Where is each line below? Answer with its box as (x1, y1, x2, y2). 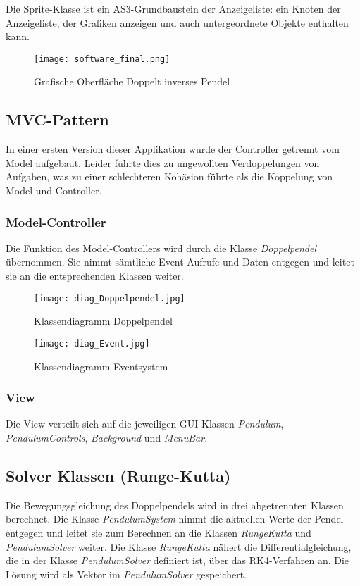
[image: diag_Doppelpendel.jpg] (34, 293, 185, 304)
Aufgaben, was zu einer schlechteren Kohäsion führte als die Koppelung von (6, 169, 333, 184)
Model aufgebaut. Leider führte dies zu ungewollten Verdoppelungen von (6, 155, 320, 170)
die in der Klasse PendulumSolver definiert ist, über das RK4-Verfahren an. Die (6, 553, 349, 568)
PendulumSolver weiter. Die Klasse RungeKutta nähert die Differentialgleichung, (6, 539, 352, 554)
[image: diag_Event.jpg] (34, 338, 150, 349)
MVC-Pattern (6, 108, 109, 130)
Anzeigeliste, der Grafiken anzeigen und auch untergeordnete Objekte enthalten (6, 15, 349, 30)
